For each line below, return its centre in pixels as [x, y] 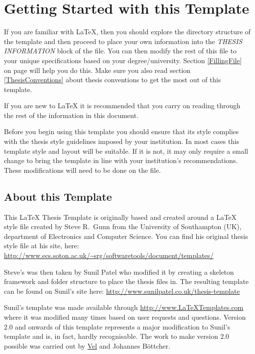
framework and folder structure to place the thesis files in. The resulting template [126, 281]
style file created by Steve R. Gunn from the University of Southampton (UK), [123, 226]
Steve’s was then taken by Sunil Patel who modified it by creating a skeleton [119, 271]
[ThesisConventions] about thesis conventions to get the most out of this [113, 80]
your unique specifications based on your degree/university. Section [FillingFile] [123, 60]
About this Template [58, 196]
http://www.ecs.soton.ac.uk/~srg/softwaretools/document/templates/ [109, 255]
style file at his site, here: [42, 246]
